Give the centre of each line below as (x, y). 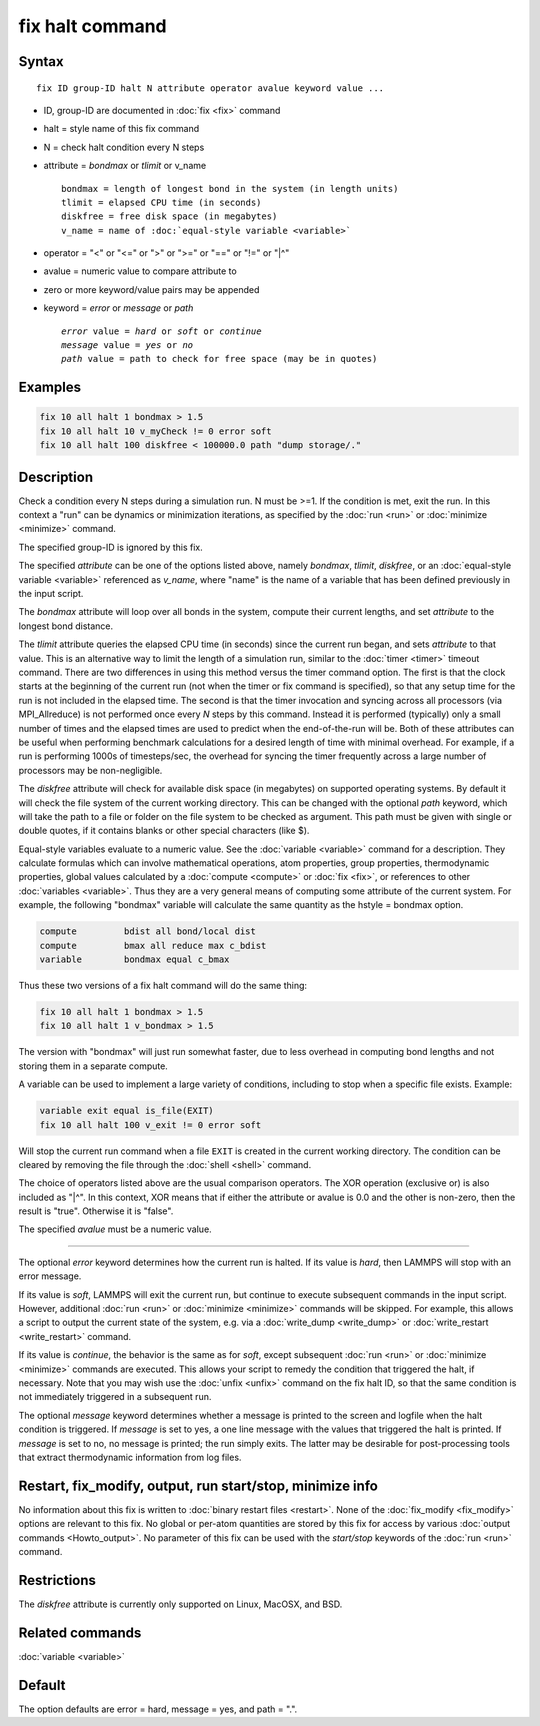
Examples (50, 387)
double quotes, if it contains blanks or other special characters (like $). (164, 831)
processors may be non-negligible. (90, 770)
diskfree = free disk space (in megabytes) (169, 216)
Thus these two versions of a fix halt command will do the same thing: (163, 985)
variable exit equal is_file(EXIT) (126, 1111)
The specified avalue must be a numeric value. (115, 1229)
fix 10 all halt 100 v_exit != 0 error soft (150, 1124)
